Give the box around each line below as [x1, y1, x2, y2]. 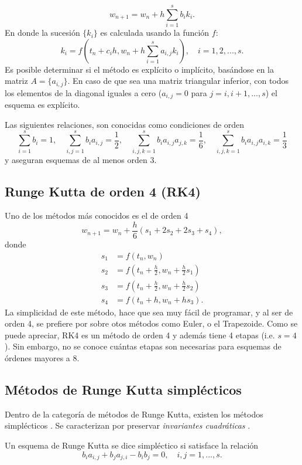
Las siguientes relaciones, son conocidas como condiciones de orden [5, 118, 245, 130]
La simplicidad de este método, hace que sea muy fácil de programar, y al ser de [5, 306, 293, 318]
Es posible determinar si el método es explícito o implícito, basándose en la [5, 63, 274, 75]
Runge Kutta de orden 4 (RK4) [5, 182, 201, 200]
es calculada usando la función [100, 26, 210, 39]
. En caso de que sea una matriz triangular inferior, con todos [67, 74, 289, 87]
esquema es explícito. [5, 99, 80, 111]
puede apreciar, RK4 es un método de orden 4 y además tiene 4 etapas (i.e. [5, 328, 275, 341]
